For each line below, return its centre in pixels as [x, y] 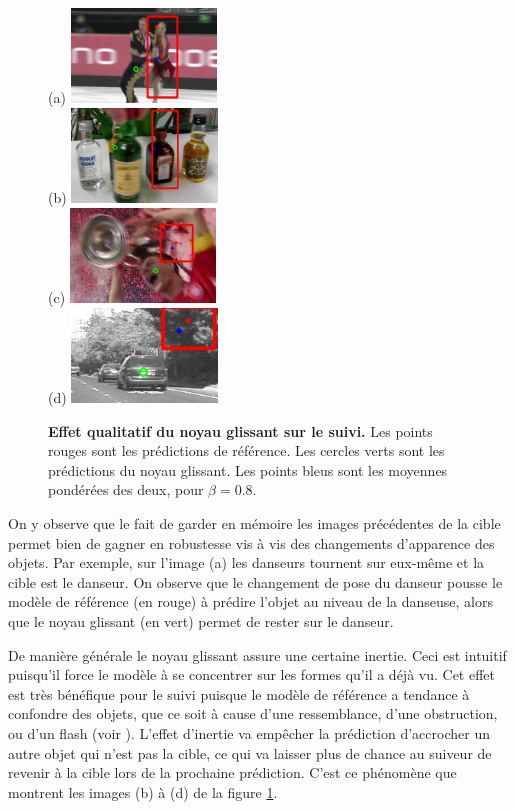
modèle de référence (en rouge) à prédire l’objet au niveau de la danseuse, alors [250, 601]
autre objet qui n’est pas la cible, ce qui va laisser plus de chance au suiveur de [250, 752]
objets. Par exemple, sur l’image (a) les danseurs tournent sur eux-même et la [246, 562]
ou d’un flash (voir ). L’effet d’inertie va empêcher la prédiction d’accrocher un [249, 732]
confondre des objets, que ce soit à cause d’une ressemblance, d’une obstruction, [253, 713]
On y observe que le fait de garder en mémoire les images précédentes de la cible [254, 523]
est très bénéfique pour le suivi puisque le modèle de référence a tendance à [239, 693]
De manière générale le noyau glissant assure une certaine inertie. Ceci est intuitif [257, 654]
